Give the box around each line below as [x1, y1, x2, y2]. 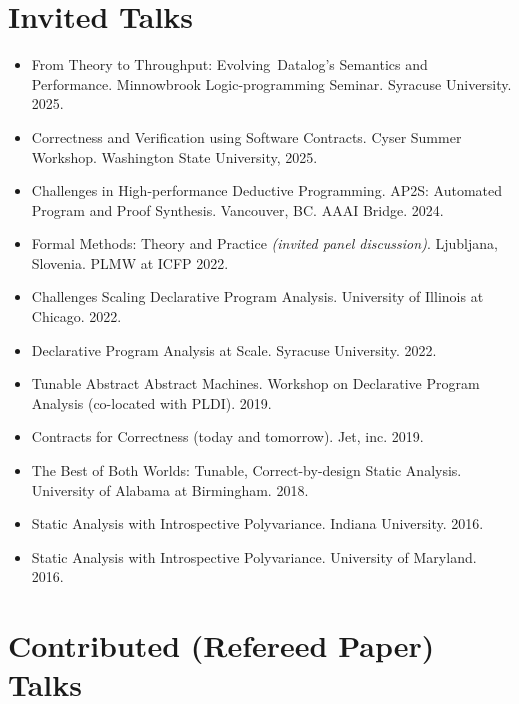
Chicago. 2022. [31, 306, 122, 327]
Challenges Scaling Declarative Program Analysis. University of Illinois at [31, 286, 484, 307]
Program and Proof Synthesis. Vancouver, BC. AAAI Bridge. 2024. [31, 199, 444, 220]
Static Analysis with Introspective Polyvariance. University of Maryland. [31, 546, 477, 567]
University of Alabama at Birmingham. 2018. [31, 479, 309, 500]
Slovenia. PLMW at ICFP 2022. [31, 252, 229, 273]
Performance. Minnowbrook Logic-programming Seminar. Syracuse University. [31, 73, 512, 94]
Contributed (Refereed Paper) [8, 625, 435, 666]
